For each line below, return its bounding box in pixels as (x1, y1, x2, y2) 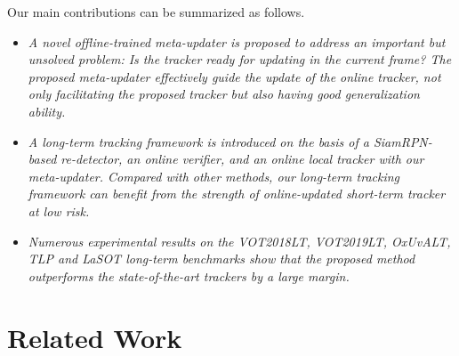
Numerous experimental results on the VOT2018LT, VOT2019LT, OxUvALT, (28, 231, 451, 250)
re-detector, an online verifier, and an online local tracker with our (60, 150, 424, 168)
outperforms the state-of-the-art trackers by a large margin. (28, 266, 350, 285)
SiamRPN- (373, 132, 432, 150)
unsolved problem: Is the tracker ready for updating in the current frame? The (28, 50, 452, 69)
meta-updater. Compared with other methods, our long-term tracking (28, 166, 400, 185)
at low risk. (28, 201, 90, 220)
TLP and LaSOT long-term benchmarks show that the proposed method (28, 249, 415, 268)
